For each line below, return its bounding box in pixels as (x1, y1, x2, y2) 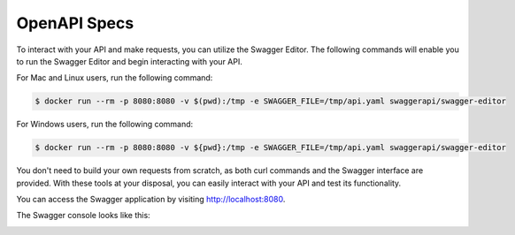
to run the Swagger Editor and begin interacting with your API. (16, 56, 242, 66)
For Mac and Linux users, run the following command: (16, 72, 213, 83)
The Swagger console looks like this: (16, 210, 150, 221)
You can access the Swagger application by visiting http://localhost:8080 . (16, 194, 286, 205)
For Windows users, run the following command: (16, 119, 194, 130)
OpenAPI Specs (16, 13, 135, 33)
